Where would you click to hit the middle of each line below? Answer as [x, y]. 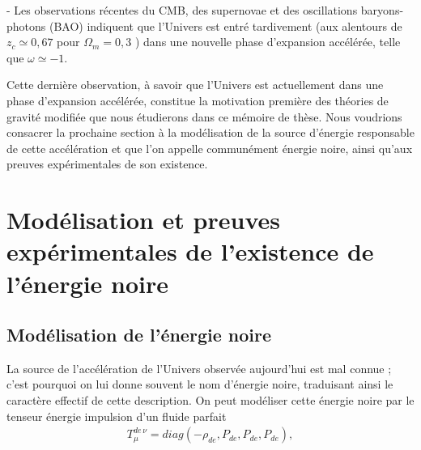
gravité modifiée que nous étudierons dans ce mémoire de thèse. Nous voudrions [204, 116]
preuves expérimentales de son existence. [107, 164]
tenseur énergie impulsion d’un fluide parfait [117, 416]
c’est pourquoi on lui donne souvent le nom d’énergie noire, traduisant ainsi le [200, 384]
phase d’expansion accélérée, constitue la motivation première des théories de [198, 100]
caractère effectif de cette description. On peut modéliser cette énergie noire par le [210, 400]
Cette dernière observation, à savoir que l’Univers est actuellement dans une [195, 85]
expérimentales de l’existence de [190, 251]
